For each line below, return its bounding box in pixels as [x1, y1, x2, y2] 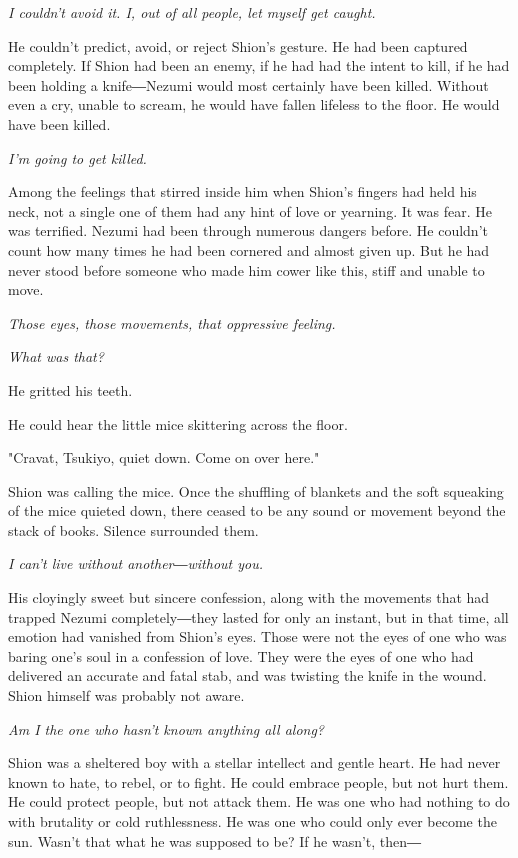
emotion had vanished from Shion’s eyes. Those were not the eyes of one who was [8, 626, 507, 647]
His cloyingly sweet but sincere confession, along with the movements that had [8, 587, 490, 608]
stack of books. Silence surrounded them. [8, 519, 259, 540]
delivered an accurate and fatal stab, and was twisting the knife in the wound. [8, 665, 487, 686]
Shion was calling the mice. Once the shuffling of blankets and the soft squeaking [8, 480, 504, 501]
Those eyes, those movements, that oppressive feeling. [8, 312, 336, 333]
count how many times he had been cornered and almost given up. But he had [8, 239, 490, 260]
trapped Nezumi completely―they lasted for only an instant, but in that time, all [8, 606, 509, 627]
